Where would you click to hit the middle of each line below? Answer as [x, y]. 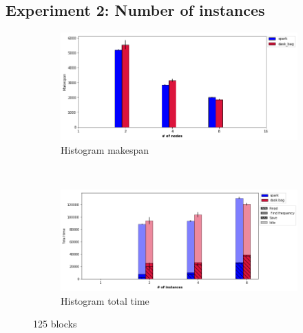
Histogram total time [105, 300]
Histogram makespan [105, 149]
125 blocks [55, 324]
